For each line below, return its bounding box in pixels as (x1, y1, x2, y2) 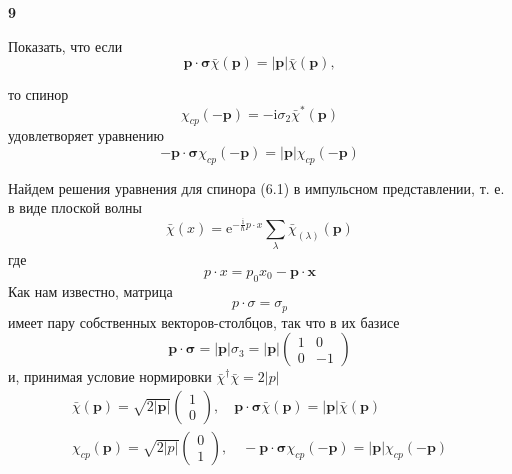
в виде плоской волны (8, 197, 142, 218)
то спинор (8, 84, 69, 105)
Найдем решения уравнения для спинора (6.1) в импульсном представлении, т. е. (8, 177, 505, 198)
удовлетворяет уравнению (8, 125, 164, 146)
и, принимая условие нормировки (8, 366, 212, 387)
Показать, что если (8, 35, 123, 56)
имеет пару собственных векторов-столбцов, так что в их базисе (8, 311, 400, 332)
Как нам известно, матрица (8, 280, 173, 301)
